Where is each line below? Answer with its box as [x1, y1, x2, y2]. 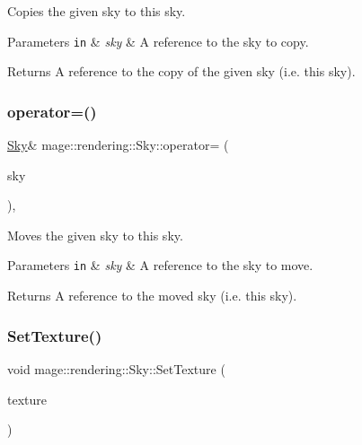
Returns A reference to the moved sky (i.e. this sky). [7, 286, 297, 305]
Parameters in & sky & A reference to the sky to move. [7, 256, 313, 275]
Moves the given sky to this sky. [7, 225, 183, 244]
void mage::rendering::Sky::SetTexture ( [7, 359, 225, 378]
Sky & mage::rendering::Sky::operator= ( [7, 135, 229, 154]
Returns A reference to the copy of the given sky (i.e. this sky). [7, 62, 356, 81]
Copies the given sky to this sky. [7, 2, 186, 20]
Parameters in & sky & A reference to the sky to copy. [7, 31, 309, 50]
